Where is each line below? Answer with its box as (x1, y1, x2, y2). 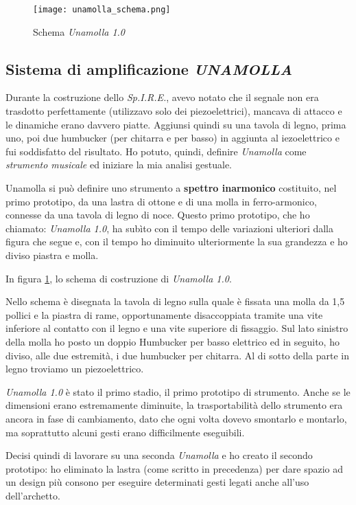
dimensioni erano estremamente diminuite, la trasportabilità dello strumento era (5, 398, 343, 412)
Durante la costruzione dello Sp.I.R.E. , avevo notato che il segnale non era (5, 90, 319, 104)
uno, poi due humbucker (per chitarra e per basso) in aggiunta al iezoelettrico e (5, 131, 340, 145)
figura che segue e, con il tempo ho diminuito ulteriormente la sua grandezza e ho (5, 234, 348, 249)
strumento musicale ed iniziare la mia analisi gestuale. (5, 157, 233, 172)
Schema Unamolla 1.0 (33, 24, 125, 38)
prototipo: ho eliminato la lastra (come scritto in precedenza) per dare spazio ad (5, 461, 344, 475)
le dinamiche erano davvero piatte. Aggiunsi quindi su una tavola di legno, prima (5, 117, 346, 131)
